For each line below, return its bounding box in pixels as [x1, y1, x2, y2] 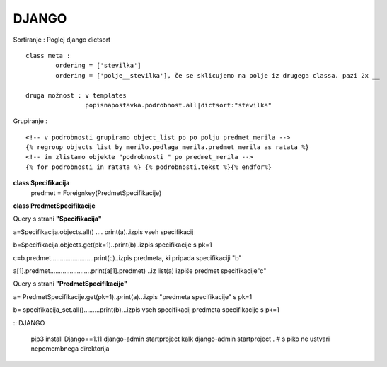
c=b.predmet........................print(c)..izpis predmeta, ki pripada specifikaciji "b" [13, 253, 242, 262]
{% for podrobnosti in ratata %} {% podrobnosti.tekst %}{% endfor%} [25, 163, 272, 171]
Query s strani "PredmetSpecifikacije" [13, 279, 127, 288]
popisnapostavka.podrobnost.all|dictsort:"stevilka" [85, 101, 272, 109]
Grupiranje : [13, 117, 47, 125]
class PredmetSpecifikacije [13, 202, 96, 210]
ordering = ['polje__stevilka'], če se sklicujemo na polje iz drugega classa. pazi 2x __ [55, 71, 380, 79]
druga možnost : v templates [25, 91, 127, 99]
